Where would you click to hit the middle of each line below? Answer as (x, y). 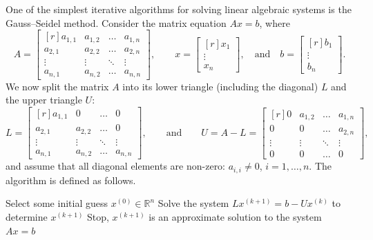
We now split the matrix (57, 86)
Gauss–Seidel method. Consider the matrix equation (116, 22)
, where (275, 22)
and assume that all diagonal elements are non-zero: (116, 166)
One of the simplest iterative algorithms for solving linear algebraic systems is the (179, 9)
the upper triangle (44, 100)
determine (27, 217)
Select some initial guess (57, 203)
